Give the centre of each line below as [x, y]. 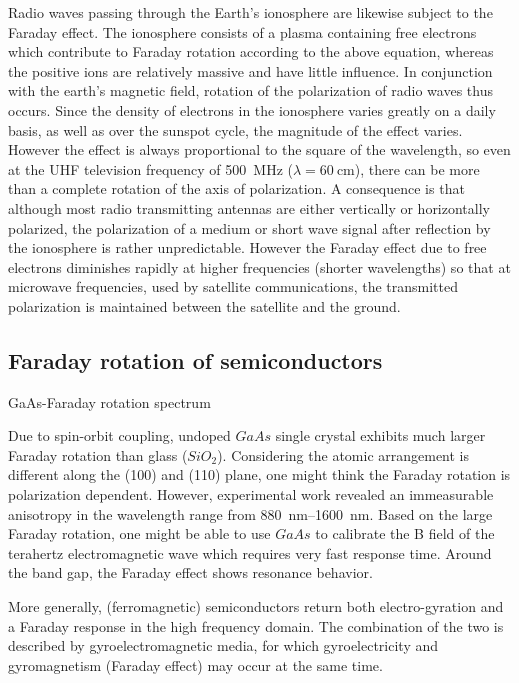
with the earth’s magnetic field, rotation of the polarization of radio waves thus [250, 90]
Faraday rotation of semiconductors [195, 359]
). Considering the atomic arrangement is [343, 454]
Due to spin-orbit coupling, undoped [119, 435]
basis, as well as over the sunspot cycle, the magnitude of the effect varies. [235, 129]
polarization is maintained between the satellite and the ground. [204, 305]
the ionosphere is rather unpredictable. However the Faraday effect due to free [247, 247]
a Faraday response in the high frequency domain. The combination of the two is [256, 625]
